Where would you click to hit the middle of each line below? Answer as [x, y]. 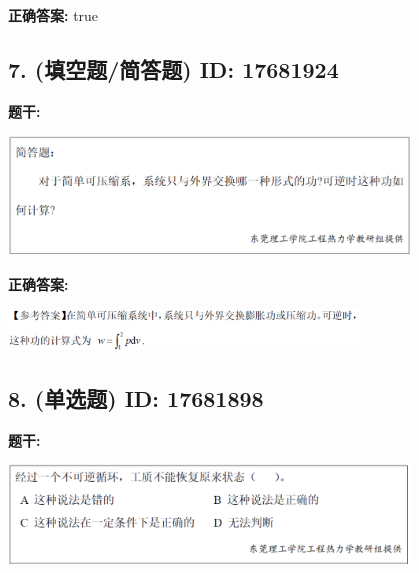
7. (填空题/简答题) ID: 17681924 [173, 68]
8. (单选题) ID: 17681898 [136, 397]
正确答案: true [53, 15]
